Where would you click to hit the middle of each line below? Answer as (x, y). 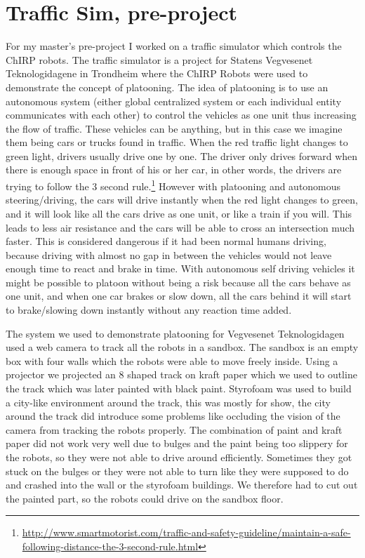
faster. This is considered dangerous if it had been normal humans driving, (166, 241)
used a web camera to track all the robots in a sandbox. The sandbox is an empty (182, 347)
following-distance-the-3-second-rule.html (110, 546)
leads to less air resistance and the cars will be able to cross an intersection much (180, 227)
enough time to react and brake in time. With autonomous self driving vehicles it (180, 268)
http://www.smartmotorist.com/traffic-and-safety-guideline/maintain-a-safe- (186, 532)
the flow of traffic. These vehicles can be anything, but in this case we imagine (174, 128)
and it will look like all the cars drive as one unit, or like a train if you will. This (179, 213)
